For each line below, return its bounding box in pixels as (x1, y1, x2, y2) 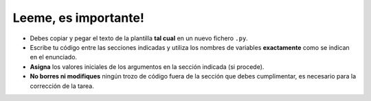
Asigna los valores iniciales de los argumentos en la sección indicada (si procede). (30, 62, 265, 71)
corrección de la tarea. (30, 82, 94, 90)
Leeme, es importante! (12, 10, 144, 25)
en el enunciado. (30, 53, 78, 61)
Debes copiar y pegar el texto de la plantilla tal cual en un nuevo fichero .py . (30, 34, 249, 42)
